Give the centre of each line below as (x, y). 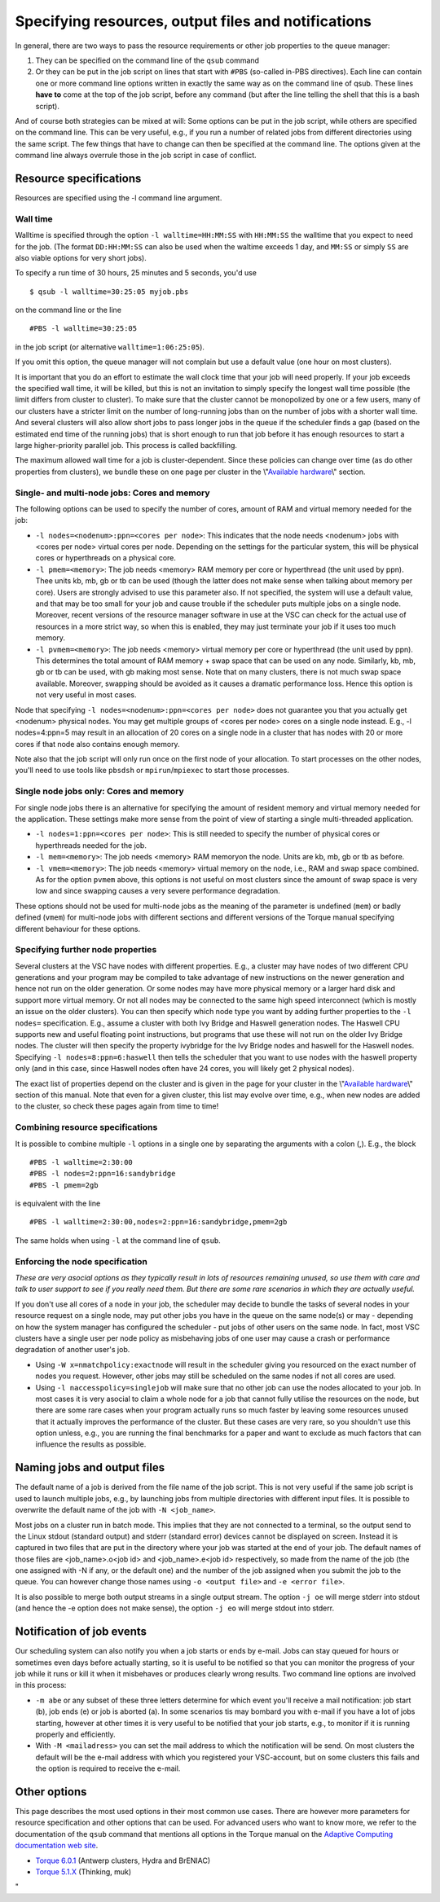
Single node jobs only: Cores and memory (100, 792)
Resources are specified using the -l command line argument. (119, 198)
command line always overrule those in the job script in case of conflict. (136, 156)
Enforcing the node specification (81, 1261)
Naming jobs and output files (90, 1467)
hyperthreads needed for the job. (91, 845)
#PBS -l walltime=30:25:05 (84, 329)
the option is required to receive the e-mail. (108, 1768)
